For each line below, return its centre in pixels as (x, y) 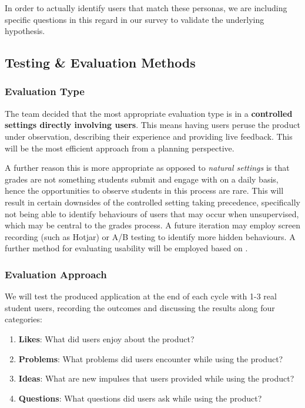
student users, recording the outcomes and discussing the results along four (140, 307)
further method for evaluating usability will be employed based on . (126, 248)
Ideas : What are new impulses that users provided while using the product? (156, 378)
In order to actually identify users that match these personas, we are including (146, 8)
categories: (24, 319)
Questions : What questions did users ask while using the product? (140, 398)
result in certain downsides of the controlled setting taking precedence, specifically (152, 202)
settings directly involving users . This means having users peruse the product (152, 125)
